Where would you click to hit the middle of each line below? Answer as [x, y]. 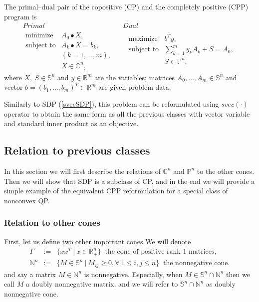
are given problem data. [135, 87]
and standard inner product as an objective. [71, 123]
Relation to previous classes [77, 150]
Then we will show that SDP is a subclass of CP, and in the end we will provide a [129, 181]
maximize [143, 39]
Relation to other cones [52, 223]
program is [20, 16]
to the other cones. [226, 171]
